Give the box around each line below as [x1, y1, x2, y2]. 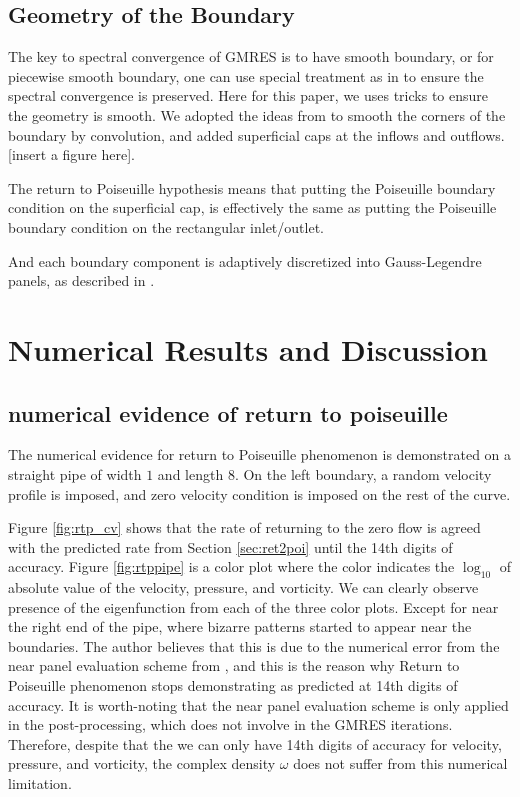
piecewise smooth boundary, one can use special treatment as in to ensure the [8, 65, 484, 86]
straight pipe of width [8, 463, 142, 484]
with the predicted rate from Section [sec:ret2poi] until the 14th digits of [8, 536, 453, 557]
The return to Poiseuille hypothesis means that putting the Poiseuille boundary [8, 177, 496, 198]
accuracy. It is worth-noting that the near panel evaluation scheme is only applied [8, 694, 509, 715]
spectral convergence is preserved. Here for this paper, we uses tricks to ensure [8, 85, 489, 106]
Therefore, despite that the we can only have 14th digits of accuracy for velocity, [8, 733, 502, 754]
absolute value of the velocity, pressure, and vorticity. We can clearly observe [8, 577, 479, 598]
